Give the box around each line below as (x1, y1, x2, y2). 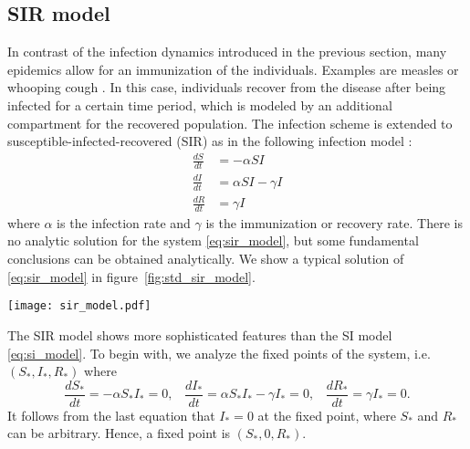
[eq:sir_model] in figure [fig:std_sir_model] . (7, 266, 256, 286)
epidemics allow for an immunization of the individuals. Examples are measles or (7, 59, 459, 78)
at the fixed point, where (257, 405, 396, 424)
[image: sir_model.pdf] (7, 299, 151, 313)
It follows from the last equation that (7, 405, 215, 424)
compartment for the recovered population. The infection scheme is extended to (7, 113, 453, 132)
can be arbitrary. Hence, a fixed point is (7, 423, 231, 443)
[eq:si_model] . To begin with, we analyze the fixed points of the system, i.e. (7, 343, 431, 362)
